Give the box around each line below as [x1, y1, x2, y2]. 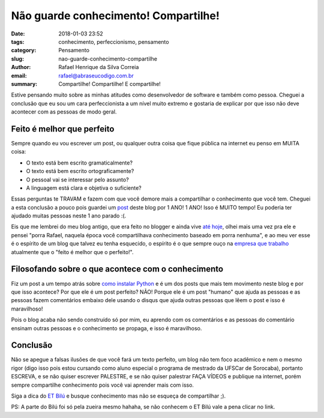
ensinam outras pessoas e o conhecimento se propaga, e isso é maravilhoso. [11, 324, 202, 332]
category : [11, 47, 37, 54]
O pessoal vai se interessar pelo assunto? [26, 176, 129, 183]
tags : [11, 38, 25, 45]
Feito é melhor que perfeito [11, 124, 115, 134]
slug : [11, 55, 24, 62]
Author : [11, 64, 31, 71]
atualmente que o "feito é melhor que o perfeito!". [11, 248, 134, 255]
